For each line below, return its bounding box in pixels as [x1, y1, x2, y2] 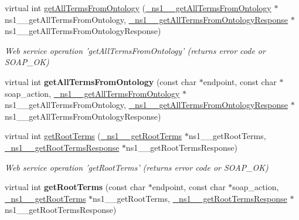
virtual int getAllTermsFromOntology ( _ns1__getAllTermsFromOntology [5, 2, 271, 13]
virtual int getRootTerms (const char [5, 181, 145, 193]
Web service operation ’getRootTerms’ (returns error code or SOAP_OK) [5, 161, 269, 173]
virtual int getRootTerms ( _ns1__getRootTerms [5, 130, 182, 142]
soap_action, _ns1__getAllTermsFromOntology [5, 87, 180, 99]
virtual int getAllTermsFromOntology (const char [5, 75, 197, 87]
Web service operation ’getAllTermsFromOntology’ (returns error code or [5, 44, 266, 56]
